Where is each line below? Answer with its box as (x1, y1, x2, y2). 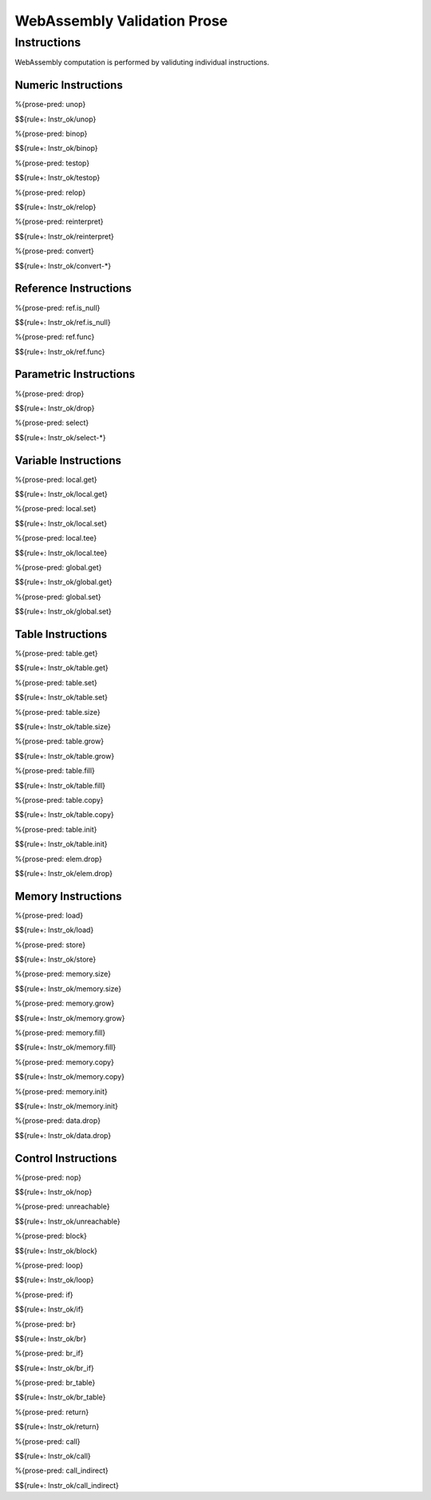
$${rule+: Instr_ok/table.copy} (14, 810, 115, 819)
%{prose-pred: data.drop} (14, 1116, 101, 1125)
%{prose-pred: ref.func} (14, 332, 95, 342)
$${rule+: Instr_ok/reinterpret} (14, 232, 115, 241)
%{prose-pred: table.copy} (14, 795, 104, 804)
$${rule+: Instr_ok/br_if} (14, 1363, 95, 1373)
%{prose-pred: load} (14, 911, 84, 920)
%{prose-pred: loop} (14, 1260, 84, 1270)
